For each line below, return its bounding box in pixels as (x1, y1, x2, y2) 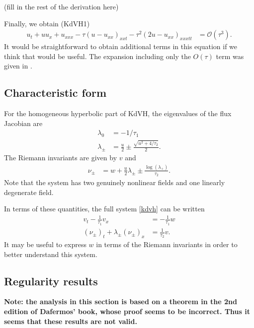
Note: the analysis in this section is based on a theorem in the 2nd (4, 296, 237, 307)
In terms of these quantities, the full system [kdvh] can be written (4, 203, 205, 214)
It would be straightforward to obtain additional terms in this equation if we (4, 41, 238, 52)
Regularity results (4, 273, 98, 288)
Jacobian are (4, 118, 43, 128)
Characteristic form (4, 85, 107, 100)
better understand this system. (4, 249, 97, 259)
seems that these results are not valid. (4, 316, 137, 326)
